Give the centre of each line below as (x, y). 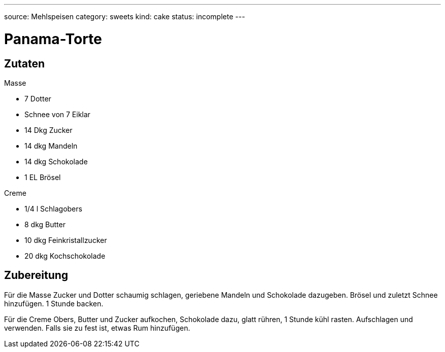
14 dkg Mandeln (51, 146)
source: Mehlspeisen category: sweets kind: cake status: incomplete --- (125, 16)
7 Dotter (38, 98)
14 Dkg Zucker (49, 130)
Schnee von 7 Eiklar (57, 114)
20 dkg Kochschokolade (65, 256)
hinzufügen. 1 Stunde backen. (54, 303)
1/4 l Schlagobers (53, 208)
